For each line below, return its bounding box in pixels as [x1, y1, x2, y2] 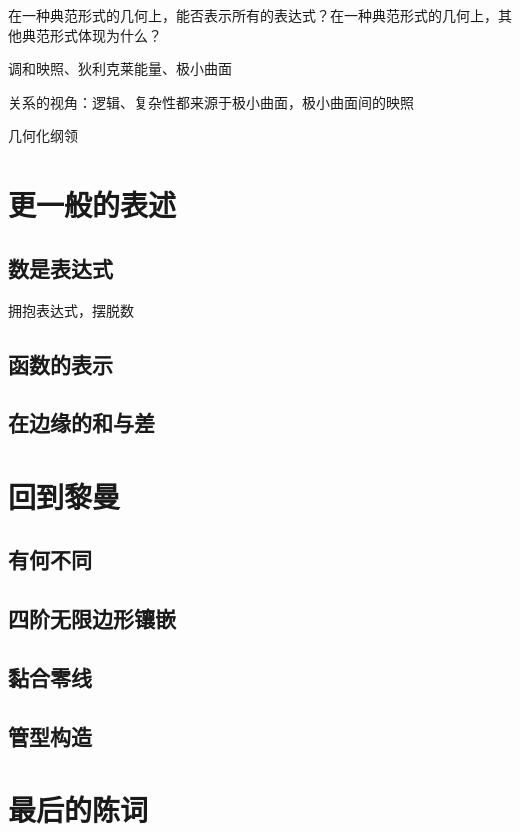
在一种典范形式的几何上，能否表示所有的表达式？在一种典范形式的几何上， [8, 5, 498, 25]
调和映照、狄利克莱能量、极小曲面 [8, 58, 232, 79]
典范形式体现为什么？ [21, 24, 162, 45]
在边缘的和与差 [8, 407, 155, 438]
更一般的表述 [8, 184, 177, 225]
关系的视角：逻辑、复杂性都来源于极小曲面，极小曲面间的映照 [8, 91, 414, 112]
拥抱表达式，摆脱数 [8, 299, 134, 320]
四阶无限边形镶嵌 [8, 603, 176, 634]
